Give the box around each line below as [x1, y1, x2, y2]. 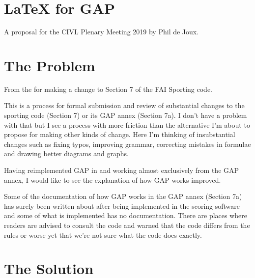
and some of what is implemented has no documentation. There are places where [4, 210, 248, 221]
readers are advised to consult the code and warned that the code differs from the [4, 220, 250, 230]
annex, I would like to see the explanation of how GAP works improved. [4, 174, 221, 185]
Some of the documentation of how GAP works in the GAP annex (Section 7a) [4, 191, 242, 201]
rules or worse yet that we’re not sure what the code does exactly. [4, 229, 202, 240]
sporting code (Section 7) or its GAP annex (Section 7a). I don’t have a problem [4, 110, 247, 120]
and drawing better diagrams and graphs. [4, 148, 129, 159]
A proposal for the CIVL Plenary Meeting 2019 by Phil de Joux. [4, 27, 199, 37]
